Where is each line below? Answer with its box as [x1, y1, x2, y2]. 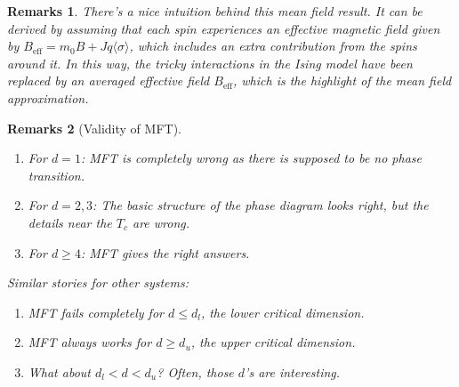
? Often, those [157, 362, 234, 381]
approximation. [7, 88, 89, 107]
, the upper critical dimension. [190, 333, 356, 351]
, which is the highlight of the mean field [233, 71, 452, 90]
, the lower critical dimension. [200, 302, 365, 321]
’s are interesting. [245, 362, 341, 381]
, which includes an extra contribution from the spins [129, 36, 417, 55]
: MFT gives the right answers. [80, 243, 250, 262]
